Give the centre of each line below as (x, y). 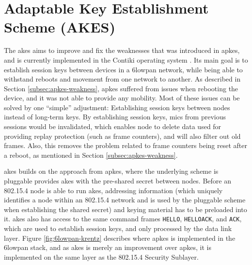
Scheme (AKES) (60, 27)
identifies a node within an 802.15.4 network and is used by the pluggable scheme (125, 200)
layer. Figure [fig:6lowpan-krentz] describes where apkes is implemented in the (120, 238)
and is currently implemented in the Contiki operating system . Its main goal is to (126, 59)
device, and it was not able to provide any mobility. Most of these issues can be (122, 98)
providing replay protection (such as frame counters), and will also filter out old (122, 136)
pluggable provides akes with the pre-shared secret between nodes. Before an (118, 181)
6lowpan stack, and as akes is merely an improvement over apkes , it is (108, 247)
